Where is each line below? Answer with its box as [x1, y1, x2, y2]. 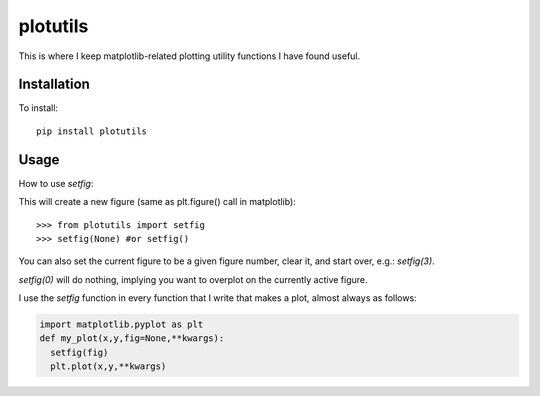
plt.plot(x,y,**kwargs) [50, 361, 167, 372]
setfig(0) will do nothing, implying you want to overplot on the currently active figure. [18, 273, 368, 285]
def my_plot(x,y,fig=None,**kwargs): [39, 333, 225, 344]
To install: [18, 102, 59, 114]
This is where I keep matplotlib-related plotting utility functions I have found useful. [18, 50, 361, 62]
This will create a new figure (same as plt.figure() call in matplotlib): [18, 196, 297, 208]
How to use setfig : [18, 177, 94, 189]
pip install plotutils [36, 125, 148, 137]
